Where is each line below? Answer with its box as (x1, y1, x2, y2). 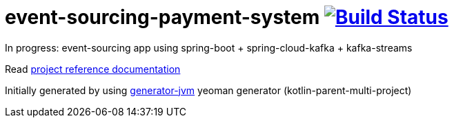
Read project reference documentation (5, 63, 181, 75)
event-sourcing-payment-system (5, 5, 320, 29)
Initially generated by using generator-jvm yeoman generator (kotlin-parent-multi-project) (5, 84, 412, 96)
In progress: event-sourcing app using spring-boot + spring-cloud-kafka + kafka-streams (5, 41, 413, 54)
